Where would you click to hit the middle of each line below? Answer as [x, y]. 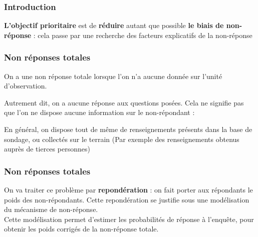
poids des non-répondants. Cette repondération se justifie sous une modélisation [127, 199]
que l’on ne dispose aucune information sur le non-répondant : [99, 112]
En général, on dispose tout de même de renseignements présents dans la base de [128, 129]
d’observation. [26, 86]
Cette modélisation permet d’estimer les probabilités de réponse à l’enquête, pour [129, 219]
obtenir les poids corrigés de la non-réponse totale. [81, 229]
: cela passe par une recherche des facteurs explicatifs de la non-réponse [143, 35]
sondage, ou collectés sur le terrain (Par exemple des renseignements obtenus [122, 139]
